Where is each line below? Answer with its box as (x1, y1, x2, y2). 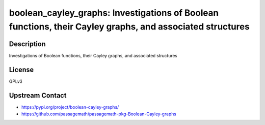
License (9, 65, 34, 74)
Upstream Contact (9, 91, 67, 100)
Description (9, 40, 46, 48)
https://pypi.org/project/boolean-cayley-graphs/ (21, 104, 119, 110)
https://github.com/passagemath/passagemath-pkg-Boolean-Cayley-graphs (21, 111, 177, 117)
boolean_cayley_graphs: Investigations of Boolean (9, 7, 219, 18)
